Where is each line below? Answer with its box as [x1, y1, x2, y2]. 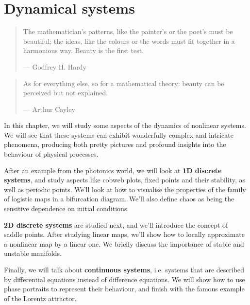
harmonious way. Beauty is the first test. [23, 45, 144, 55]
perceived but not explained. [23, 88, 108, 98]
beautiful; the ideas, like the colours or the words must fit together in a [23, 36, 235, 46]
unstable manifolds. [4, 248, 62, 258]
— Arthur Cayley [23, 104, 75, 114]
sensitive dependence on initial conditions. [4, 203, 129, 214]
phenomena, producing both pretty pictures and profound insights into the [4, 139, 226, 149]
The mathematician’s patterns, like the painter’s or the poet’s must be [23, 26, 233, 36]
